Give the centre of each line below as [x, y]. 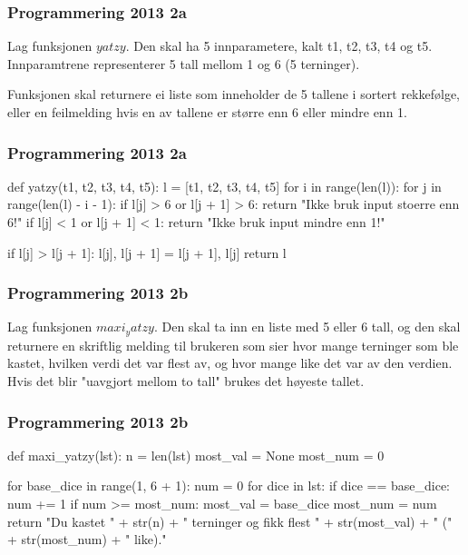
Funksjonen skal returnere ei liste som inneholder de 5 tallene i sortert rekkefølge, [234, 94]
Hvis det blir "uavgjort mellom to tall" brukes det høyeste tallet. [186, 381]
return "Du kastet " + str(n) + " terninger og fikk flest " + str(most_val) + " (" [230, 521]
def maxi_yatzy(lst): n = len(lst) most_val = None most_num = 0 [196, 455]
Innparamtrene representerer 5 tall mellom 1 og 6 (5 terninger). [184, 63]
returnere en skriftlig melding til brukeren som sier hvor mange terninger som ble [233, 345]
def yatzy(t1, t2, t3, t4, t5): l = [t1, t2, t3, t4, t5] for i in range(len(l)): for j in [224, 186]
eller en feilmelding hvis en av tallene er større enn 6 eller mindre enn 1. [207, 112]
